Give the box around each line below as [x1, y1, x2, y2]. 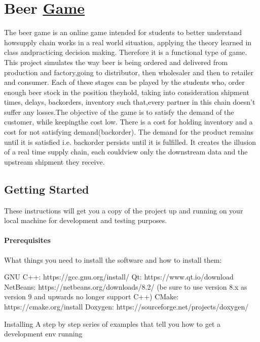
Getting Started [4, 181, 89, 197]
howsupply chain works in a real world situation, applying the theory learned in [4, 37, 252, 47]
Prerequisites [4, 235, 51, 245]
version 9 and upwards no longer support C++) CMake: [4, 291, 179, 302]
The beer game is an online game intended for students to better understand [4, 27, 242, 38]
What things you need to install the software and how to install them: [4, 254, 222, 265]
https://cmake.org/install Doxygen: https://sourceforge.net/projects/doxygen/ [4, 301, 249, 312]
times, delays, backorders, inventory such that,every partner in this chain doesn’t [4, 97, 255, 107]
